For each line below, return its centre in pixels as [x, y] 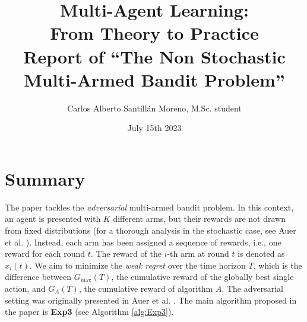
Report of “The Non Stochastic [154, 56]
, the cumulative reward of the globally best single [202, 277]
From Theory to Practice [154, 33]
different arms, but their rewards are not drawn [199, 219]
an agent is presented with [53, 219]
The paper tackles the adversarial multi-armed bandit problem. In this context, [149, 207]
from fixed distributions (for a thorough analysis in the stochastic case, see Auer [151, 230]
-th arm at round [198, 254]
